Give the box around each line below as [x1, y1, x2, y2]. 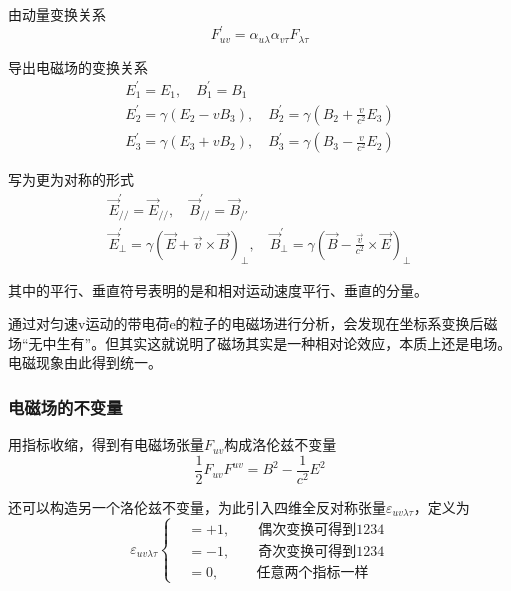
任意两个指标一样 [256, 565, 369, 580]
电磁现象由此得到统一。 [8, 352, 162, 373]
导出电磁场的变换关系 [8, 56, 148, 77]
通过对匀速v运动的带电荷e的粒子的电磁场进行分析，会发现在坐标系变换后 [8, 313, 484, 334]
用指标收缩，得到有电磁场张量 [8, 434, 204, 455]
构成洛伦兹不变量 [224, 434, 337, 455]
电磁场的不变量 [8, 394, 123, 419]
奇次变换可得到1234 [258, 544, 385, 559]
